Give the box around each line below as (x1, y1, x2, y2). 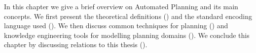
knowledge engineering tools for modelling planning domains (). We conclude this (4, 30, 250, 40)
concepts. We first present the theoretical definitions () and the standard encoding (4, 11, 253, 21)
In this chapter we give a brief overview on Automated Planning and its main (4, 1, 238, 11)
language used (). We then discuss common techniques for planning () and (4, 20, 228, 31)
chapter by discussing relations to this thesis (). (4, 39, 147, 50)
